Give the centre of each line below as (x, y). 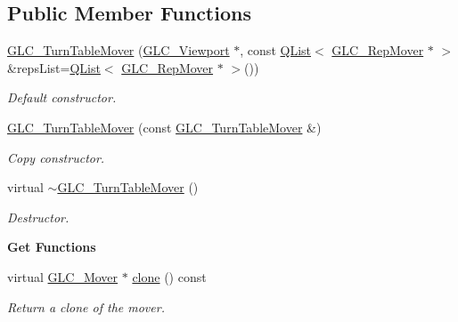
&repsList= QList (54, 67)
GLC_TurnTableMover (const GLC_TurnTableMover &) (164, 127)
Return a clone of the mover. (86, 306)
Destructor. (38, 217)
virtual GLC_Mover (63, 276)
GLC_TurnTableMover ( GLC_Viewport (119, 50)
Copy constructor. (56, 157)
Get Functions (52, 247)
